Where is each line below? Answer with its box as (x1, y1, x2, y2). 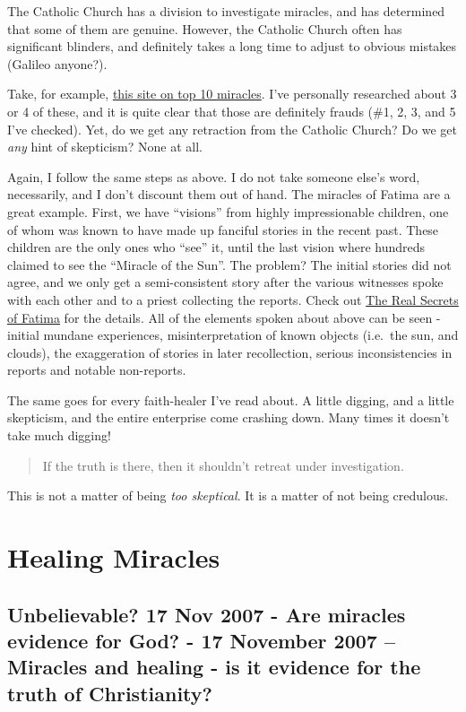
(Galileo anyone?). (7, 54, 108, 73)
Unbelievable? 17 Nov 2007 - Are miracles (7, 600, 406, 628)
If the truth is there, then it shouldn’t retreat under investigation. (42, 456, 404, 474)
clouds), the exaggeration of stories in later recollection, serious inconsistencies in (7, 343, 453, 361)
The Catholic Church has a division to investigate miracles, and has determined (7, 2, 445, 20)
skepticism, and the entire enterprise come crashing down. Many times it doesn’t (7, 408, 450, 427)
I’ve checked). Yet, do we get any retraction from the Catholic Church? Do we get (7, 119, 457, 138)
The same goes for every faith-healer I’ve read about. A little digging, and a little (7, 390, 454, 409)
